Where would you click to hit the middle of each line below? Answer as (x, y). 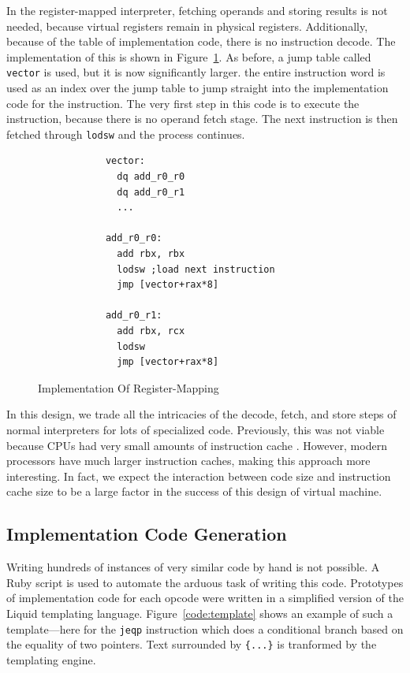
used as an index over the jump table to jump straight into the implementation (198, 88)
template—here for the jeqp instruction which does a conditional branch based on (205, 628)
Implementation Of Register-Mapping (129, 387)
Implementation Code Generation (147, 534)
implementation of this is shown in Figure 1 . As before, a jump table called (189, 56)
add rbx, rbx (151, 254)
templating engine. (51, 659)
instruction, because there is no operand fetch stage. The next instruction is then (202, 119)
